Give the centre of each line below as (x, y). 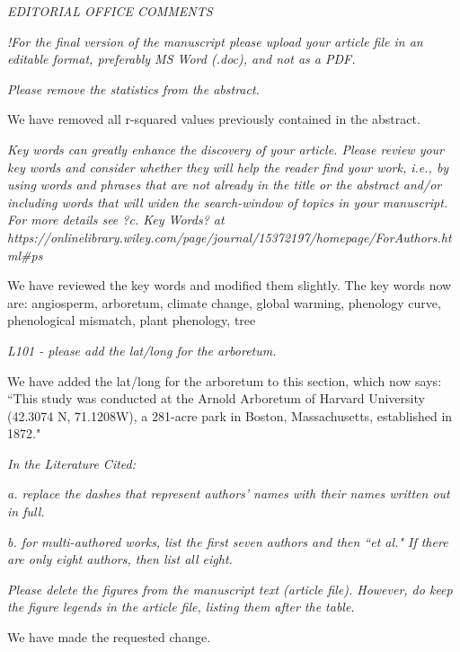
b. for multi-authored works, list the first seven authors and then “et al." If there (228, 541)
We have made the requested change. (109, 637)
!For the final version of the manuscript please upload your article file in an (215, 41)
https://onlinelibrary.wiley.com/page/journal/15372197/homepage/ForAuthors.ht (230, 237)
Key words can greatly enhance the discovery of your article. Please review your (226, 149)
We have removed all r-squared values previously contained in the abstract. (214, 119)
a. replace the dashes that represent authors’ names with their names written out (229, 493)
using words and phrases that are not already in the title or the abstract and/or (225, 185)
